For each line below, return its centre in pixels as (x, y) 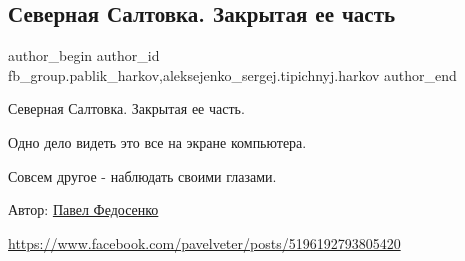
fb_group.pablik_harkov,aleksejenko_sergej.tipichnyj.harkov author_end (232, 74)
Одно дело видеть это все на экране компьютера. (157, 141)
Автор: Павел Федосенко (83, 209)
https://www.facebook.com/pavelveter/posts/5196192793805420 (204, 242)
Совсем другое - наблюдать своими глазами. (142, 175)
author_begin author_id (84, 55)
